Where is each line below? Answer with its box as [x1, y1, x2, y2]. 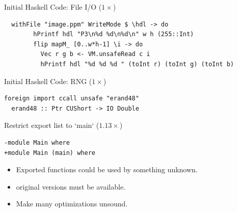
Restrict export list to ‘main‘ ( [4, 120, 99, 130]
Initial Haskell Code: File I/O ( [4, 2, 102, 12]
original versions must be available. [16, 181, 125, 192]
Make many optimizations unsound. [16, 198, 128, 209]
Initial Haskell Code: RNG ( [4, 75, 92, 86]
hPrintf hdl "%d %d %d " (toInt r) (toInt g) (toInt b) [40, 60, 234, 68]
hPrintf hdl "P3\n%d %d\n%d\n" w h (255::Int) [33, 31, 194, 38]
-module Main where [4, 139, 70, 146]
